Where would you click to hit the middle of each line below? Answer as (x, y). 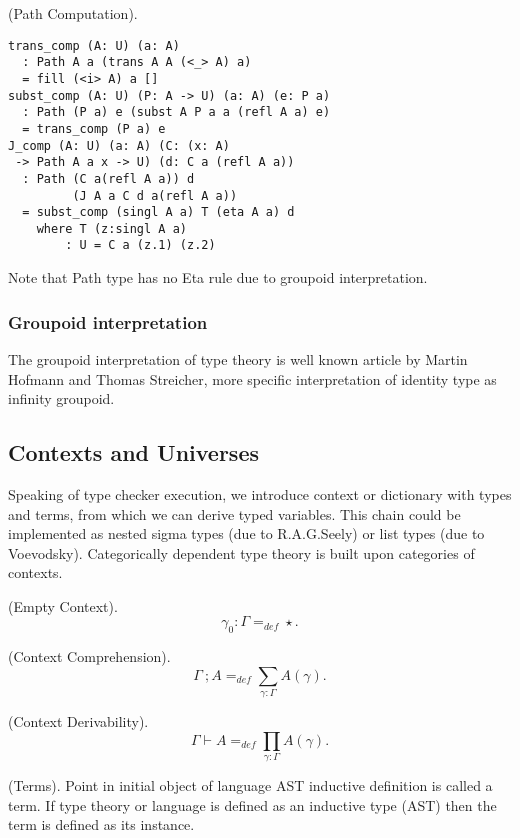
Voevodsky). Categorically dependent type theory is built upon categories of (241, 552)
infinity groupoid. (61, 398)
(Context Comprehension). (89, 656)
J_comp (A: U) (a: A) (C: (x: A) (119, 145)
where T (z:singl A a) (111, 228)
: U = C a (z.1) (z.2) (140, 245)
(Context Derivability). (78, 721)
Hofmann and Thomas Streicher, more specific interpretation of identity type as (252, 378)
